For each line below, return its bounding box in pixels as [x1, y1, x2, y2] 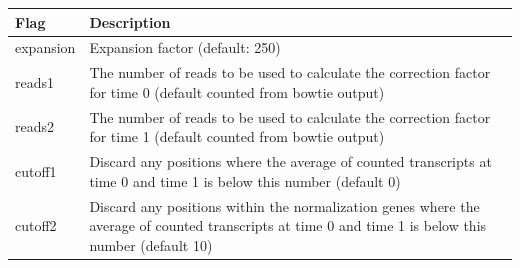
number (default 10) [89, 234, 213, 255]
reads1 [15, 71, 55, 92]
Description [89, 11, 171, 32]
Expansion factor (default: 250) [89, 37, 281, 58]
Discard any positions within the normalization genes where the [89, 195, 480, 216]
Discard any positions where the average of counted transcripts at [89, 151, 492, 172]
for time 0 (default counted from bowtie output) [89, 81, 385, 102]
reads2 [15, 116, 55, 137]
